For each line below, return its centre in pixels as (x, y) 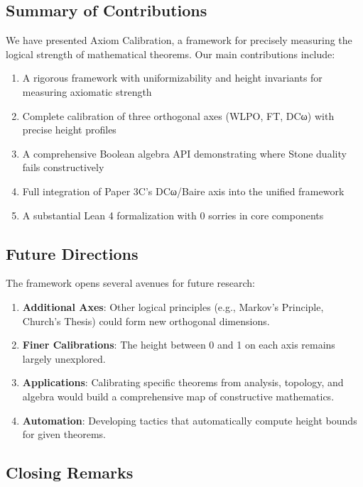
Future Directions (72, 253)
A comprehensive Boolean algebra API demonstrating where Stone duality (184, 153)
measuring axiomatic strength (87, 91)
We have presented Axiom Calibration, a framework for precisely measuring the (179, 40)
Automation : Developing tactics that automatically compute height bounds (190, 420)
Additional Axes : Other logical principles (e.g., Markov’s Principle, (173, 306)
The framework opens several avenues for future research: (130, 283)
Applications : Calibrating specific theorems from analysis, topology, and (183, 382)
